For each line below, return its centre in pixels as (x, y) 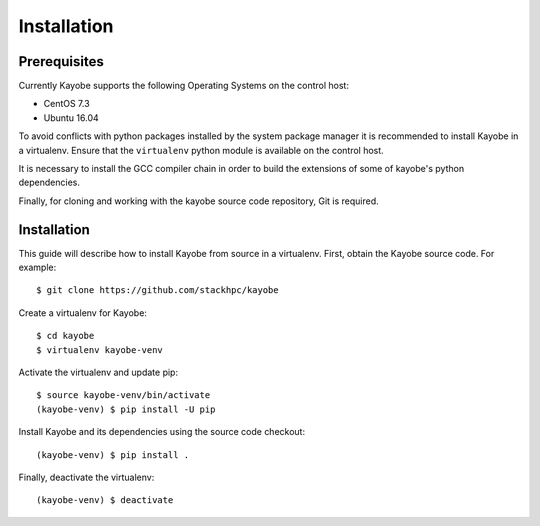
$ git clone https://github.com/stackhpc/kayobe (157, 290)
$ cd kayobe (65, 336)
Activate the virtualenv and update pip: (98, 372)
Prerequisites (61, 61)
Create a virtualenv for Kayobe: (82, 312)
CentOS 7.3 (66, 104)
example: (37, 267)
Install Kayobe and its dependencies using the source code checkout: (161, 432)
